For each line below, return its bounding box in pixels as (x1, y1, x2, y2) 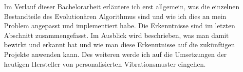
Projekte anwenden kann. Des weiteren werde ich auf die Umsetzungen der (4, 49, 227, 59)
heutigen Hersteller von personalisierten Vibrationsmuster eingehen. (4, 58, 206, 69)
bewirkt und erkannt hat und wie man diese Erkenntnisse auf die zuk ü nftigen (4, 39, 235, 50)
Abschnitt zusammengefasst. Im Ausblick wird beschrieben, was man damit (4, 30, 229, 40)
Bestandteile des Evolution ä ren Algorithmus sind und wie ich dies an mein (4, 11, 226, 21)
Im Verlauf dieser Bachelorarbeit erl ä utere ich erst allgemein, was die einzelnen (4, 1, 240, 11)
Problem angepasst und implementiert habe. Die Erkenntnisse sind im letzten (4, 20, 235, 31)
